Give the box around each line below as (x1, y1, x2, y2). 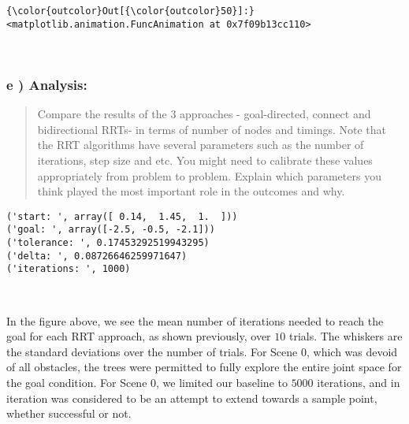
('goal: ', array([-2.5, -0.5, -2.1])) (6, 224, 215, 236)
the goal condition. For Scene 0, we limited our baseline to (6, 374, 288, 390)
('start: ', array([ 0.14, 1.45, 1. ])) (6, 210, 238, 222)
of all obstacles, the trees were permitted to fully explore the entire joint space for (6, 359, 402, 375)
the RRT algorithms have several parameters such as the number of (37, 136, 364, 153)
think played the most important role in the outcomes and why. (37, 183, 345, 199)
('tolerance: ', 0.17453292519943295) (6, 237, 210, 248)
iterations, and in (317, 374, 400, 390)
